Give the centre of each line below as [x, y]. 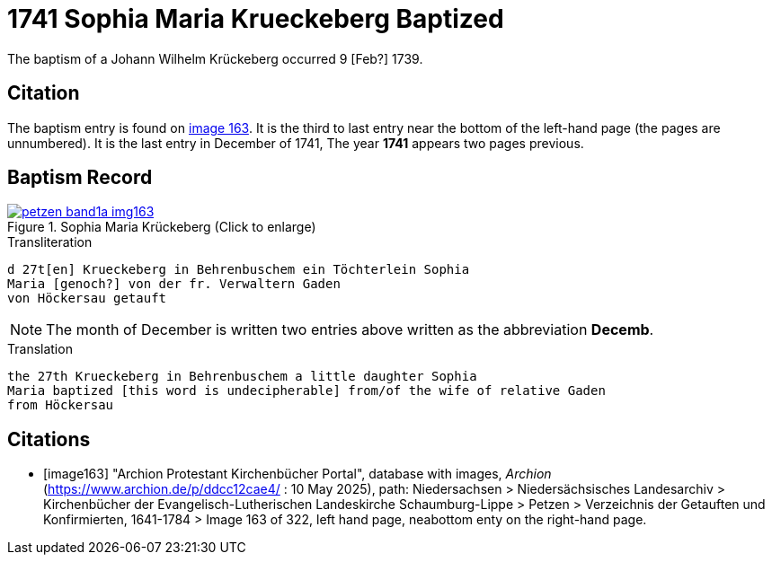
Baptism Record [80, 178]
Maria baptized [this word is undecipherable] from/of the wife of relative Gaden [306, 391]
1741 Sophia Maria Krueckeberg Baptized [256, 19]
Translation [40, 349]
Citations [49, 439]
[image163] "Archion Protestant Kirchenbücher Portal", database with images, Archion [297, 474]
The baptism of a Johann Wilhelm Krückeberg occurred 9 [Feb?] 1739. [215, 58]
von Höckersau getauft [87, 299]
